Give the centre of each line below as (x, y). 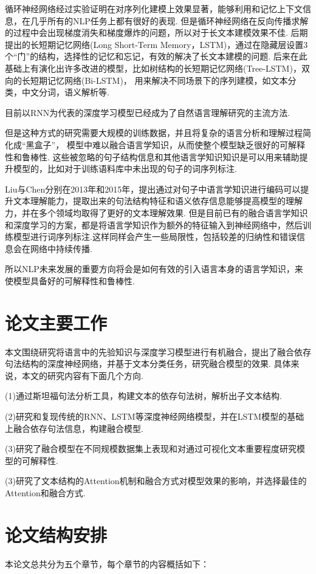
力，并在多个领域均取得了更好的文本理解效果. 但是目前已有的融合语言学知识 (156, 212)
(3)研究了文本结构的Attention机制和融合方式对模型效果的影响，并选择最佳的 (156, 481)
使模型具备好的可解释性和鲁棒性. (70, 280)
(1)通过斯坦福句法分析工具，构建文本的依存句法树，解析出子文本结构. (143, 396)
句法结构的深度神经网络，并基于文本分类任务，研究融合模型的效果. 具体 (148, 364)
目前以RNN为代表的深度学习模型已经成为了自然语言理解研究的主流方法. (148, 112)
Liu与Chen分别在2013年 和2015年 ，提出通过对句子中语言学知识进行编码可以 (153, 189)
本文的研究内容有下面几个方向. (82, 375)
